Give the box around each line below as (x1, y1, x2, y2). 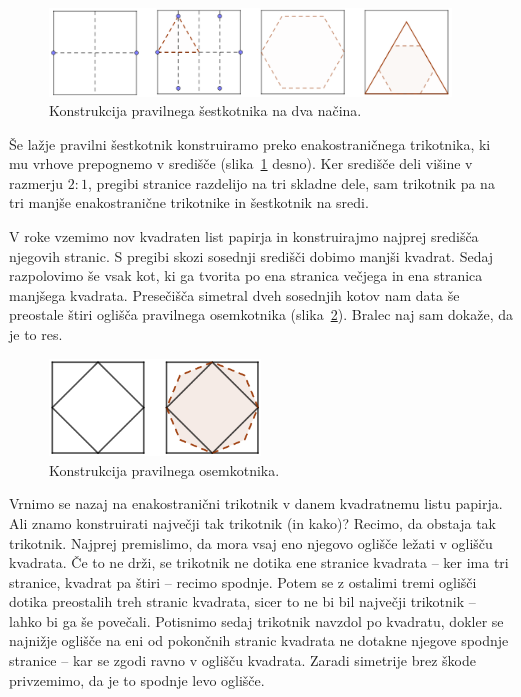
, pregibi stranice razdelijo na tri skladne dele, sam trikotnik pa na (88, 172, 495, 193)
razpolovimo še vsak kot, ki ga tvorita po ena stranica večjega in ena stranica (9, 265, 483, 286)
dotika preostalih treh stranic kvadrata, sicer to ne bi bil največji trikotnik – (9, 591, 476, 612)
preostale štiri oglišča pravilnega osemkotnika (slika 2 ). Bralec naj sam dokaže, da (9, 304, 514, 325)
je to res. (9, 324, 63, 345)
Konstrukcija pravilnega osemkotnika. (49, 459, 280, 480)
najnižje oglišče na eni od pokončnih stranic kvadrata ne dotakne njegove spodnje (9, 630, 509, 651)
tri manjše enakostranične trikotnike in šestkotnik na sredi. (9, 192, 369, 213)
